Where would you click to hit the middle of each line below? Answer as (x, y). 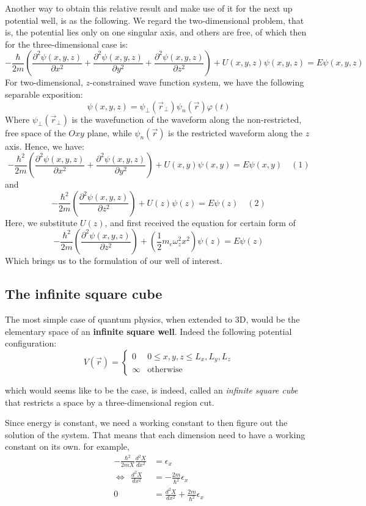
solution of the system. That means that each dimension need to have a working (155, 434)
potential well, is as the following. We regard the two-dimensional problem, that (155, 20)
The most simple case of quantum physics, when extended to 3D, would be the (152, 319)
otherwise (165, 370)
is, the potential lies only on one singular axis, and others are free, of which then (156, 32)
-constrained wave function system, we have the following (197, 82)
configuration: (31, 343)
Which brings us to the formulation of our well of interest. (114, 261)
